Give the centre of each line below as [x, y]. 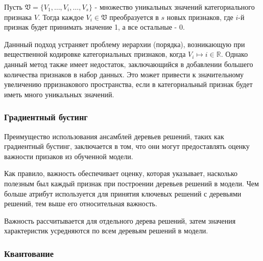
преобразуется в [134, 17]
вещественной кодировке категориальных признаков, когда [95, 54]
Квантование [29, 253]
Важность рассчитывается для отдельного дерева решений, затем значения [120, 220]
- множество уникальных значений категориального [175, 7]
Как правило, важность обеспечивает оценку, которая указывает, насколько [121, 173]
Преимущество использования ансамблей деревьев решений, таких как [114, 136]
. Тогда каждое [61, 17]
